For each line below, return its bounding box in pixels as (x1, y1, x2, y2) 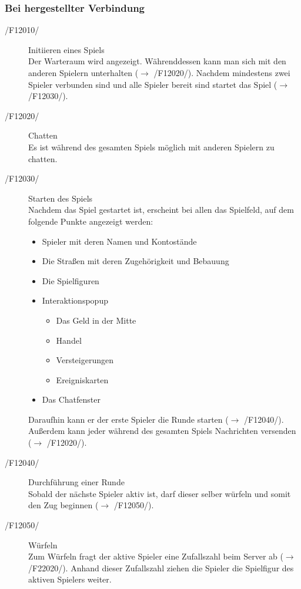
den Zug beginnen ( (28, 499, 99, 511)
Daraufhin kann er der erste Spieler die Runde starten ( (28, 413, 229, 425)
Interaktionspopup (42, 294, 108, 307)
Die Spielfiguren (42, 274, 99, 287)
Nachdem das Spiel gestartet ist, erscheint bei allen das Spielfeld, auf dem (28, 203, 294, 216)
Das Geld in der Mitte (56, 314, 136, 326)
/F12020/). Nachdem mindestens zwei (153, 67, 290, 78)
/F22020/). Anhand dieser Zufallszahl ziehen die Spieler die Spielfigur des (28, 561, 294, 574)
